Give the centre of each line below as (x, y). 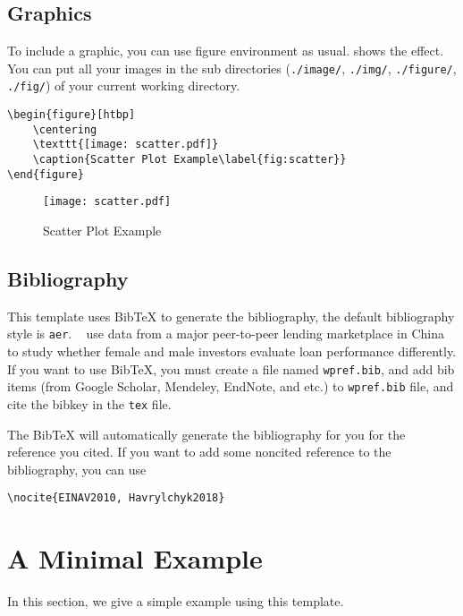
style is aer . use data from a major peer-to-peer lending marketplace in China (226, 334)
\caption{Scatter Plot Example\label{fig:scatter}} (189, 160)
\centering (65, 129)
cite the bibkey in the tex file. (89, 404)
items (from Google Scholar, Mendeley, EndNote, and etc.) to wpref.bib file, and (231, 386)
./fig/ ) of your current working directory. (124, 86)
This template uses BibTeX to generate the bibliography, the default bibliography (231, 316)
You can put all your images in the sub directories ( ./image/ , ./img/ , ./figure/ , (232, 68)
